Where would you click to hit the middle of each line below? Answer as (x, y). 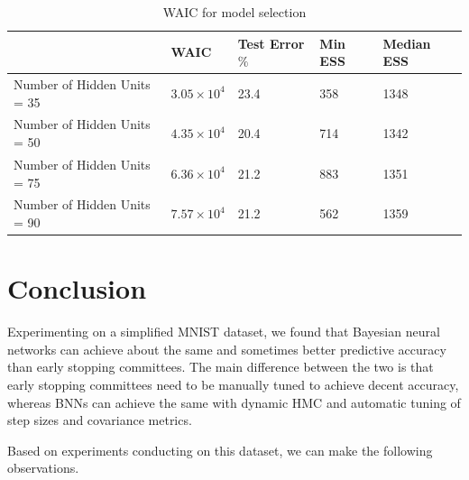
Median (407, 43)
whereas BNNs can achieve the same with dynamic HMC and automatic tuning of (234, 402)
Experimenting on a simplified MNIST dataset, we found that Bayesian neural (224, 332)
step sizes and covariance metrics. (100, 420)
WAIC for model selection (234, 12)
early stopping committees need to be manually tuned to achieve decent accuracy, (233, 384)
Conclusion (77, 288)
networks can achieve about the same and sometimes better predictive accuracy (227, 349)
